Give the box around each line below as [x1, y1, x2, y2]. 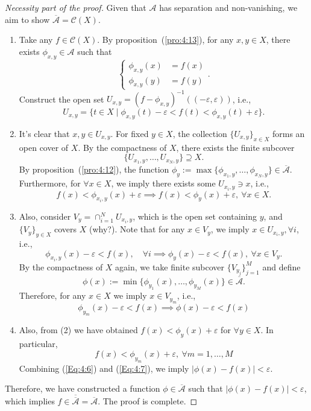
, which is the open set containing [133, 210, 257, 223]
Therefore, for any [19, 289, 86, 302]
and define [262, 260, 301, 273]
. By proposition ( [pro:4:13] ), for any [97, 33, 234, 46]
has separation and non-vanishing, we [159, 1, 298, 13]
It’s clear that [19, 127, 70, 140]
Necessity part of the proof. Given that [5, 1, 146, 13]
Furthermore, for [19, 177, 81, 190]
